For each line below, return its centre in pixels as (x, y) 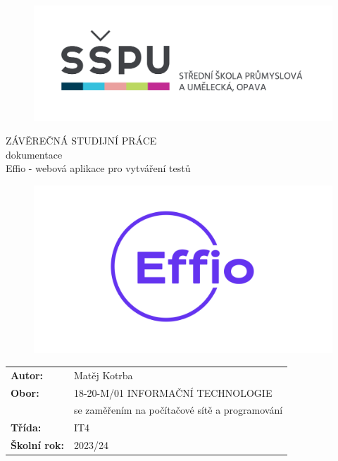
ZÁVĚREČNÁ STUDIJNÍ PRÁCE (81, 141)
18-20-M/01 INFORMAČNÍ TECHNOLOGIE (173, 392)
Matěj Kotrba (103, 375)
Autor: (27, 375)
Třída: (26, 428)
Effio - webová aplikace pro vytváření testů (98, 168)
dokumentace (34, 154)
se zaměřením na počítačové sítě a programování (178, 410)
